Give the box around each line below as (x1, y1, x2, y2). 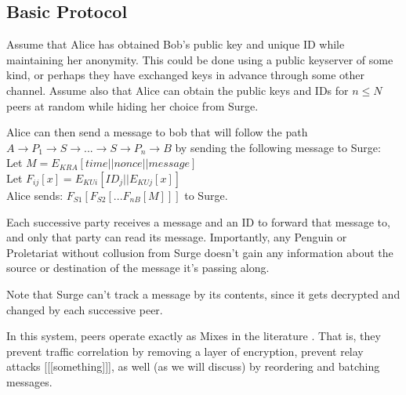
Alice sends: (6, 187, 63, 203)
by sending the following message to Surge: (175, 139, 381, 155)
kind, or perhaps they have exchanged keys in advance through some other (6, 67, 364, 83)
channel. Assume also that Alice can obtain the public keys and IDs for (6, 82, 349, 98)
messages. (6, 373, 53, 390)
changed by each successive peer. (6, 301, 163, 317)
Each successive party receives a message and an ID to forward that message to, (6, 213, 390, 230)
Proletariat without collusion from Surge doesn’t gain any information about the (6, 244, 393, 260)
